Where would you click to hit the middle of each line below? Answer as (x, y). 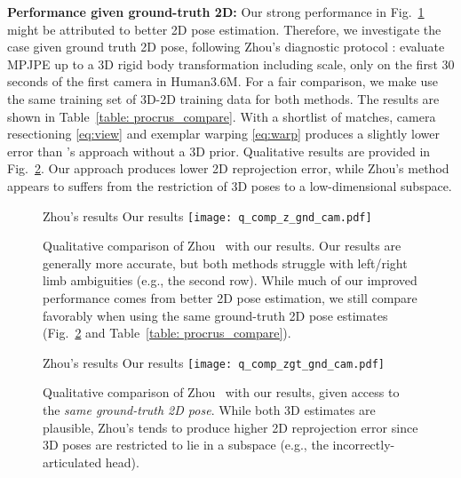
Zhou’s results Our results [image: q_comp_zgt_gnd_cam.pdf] (214, 362)
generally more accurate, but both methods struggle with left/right (225, 263)
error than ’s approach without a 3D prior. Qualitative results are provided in (219, 151)
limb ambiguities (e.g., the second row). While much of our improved (230, 280)
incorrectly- (364, 445)
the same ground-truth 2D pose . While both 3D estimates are (209, 410)
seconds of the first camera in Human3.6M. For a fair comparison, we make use (223, 81)
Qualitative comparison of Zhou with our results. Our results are (222, 246)
